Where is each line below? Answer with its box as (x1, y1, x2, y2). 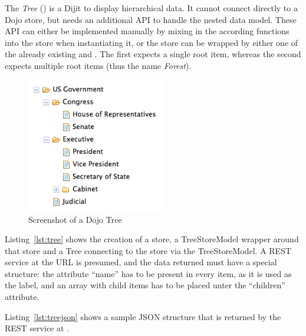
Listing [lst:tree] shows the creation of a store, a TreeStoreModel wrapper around (5, 233, 299, 245)
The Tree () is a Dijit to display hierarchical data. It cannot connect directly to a (5, 2, 298, 14)
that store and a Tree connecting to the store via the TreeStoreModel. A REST (5, 244, 292, 256)
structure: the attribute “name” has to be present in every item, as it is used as (5, 267, 292, 279)
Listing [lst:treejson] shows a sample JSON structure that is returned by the (5, 310, 281, 322)
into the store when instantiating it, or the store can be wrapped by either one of (5, 36, 298, 48)
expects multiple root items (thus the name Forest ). (5, 59, 192, 71)
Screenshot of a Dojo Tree (28, 213, 122, 225)
